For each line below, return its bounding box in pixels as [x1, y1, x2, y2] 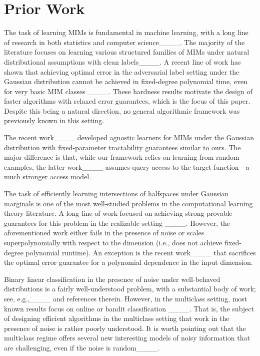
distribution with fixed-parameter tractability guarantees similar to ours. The [4, 142, 241, 152]
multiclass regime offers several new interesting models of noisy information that [4, 332, 250, 343]
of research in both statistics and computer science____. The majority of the [4, 37, 245, 47]
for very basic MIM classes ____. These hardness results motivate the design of [4, 86, 252, 96]
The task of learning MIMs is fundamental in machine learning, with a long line [4, 27, 248, 38]
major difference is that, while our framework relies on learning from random [4, 152, 239, 162]
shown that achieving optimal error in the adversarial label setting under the [4, 66, 239, 77]
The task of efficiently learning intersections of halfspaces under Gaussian [4, 188, 229, 199]
